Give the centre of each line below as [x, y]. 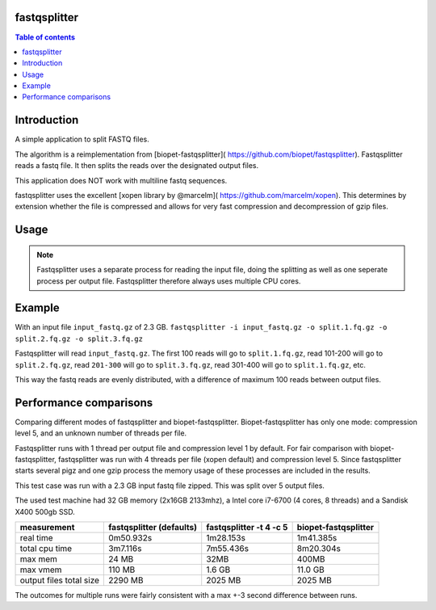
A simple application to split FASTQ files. [82, 139]
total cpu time [46, 549]
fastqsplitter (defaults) [153, 528]
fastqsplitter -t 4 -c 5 [247, 528]
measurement [47, 528]
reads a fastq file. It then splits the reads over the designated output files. [137, 166]
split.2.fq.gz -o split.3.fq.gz [79, 339]
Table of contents [45, 37]
